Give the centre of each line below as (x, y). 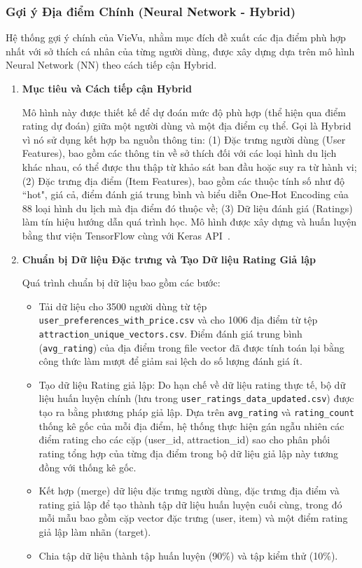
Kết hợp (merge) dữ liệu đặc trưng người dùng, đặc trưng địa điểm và (189, 491)
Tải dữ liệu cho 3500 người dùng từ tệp (123, 306)
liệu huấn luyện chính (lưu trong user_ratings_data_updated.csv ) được (196, 398)
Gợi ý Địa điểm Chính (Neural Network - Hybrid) (151, 11)
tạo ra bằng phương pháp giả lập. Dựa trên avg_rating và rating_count (196, 412)
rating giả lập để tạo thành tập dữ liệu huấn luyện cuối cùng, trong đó (190, 504)
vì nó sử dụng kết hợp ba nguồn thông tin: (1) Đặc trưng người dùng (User (184, 139)
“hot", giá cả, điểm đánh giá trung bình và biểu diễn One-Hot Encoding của (185, 194)
